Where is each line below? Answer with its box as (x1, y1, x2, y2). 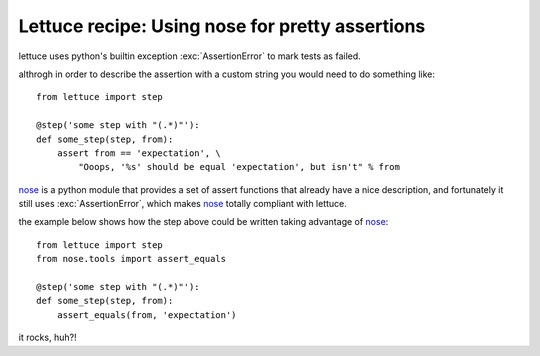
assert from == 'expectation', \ (56, 147, 222, 159)
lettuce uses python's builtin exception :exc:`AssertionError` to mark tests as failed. (18, 50, 362, 62)
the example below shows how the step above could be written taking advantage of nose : (18, 216, 389, 228)
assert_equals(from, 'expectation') (56, 309, 237, 320)
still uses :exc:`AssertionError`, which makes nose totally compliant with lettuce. (18, 198, 347, 210)
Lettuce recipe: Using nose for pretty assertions (18, 15, 426, 37)
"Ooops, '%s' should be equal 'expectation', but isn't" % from (78, 161, 400, 173)
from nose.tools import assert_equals (36, 253, 227, 265)
